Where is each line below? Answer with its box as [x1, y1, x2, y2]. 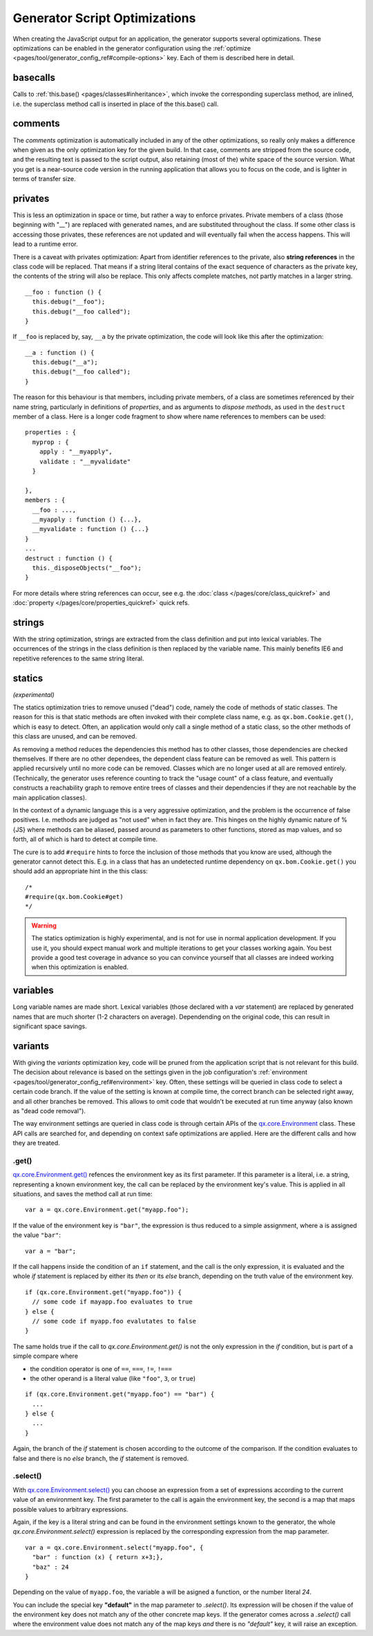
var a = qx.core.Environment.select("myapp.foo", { [25, 1543, 204, 1552]
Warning [31, 921, 57, 929]
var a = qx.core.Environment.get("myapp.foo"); [25, 1206, 189, 1214]
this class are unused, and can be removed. [12, 732, 137, 741]
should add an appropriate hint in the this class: [12, 867, 149, 875]
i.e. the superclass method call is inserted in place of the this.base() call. [12, 100, 219, 108]
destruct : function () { [25, 554, 113, 562]
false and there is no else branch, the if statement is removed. [12, 1454, 189, 1462]
